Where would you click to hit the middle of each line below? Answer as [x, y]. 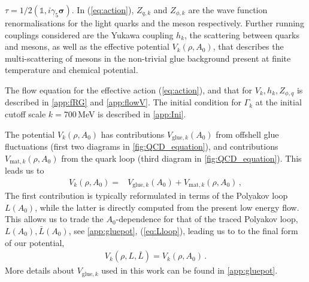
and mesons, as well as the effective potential [87, 46]
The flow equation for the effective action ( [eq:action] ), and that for [129, 90]
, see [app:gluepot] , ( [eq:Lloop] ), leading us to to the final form [183, 230]
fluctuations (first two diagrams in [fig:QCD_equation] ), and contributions [142, 146]
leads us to [25, 170]
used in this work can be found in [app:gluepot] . [190, 270]
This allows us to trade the [54, 219]
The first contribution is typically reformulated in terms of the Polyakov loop [146, 195]
